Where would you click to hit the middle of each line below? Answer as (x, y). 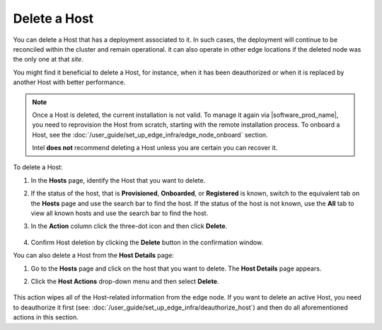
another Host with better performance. (69, 82)
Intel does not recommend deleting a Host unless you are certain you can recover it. (155, 148)
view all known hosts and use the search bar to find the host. (120, 213)
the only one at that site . (48, 59)
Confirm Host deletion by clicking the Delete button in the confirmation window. (147, 242)
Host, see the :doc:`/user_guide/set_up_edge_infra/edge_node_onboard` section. (150, 135)
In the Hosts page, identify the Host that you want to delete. (118, 180)
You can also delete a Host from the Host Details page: (94, 256)
